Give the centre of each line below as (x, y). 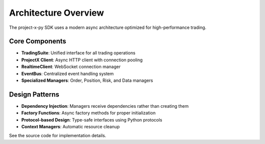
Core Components (38, 41)
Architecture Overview (56, 13)
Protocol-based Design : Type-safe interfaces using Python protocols (92, 120)
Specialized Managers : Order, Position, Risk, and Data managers (87, 80)
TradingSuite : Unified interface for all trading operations (79, 53)
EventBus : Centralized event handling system (67, 73)
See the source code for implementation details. (58, 136)
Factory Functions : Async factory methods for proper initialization (88, 113)
